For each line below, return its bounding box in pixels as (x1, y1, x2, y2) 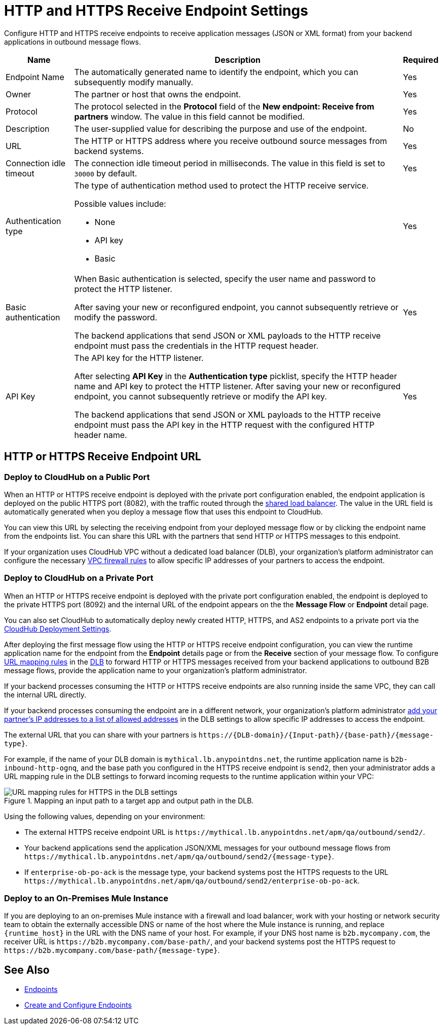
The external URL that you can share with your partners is (4, 730, 197, 739)
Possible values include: (74, 198, 166, 209)
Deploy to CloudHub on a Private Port (4, 573, 154, 583)
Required (403, 54, 438, 65)
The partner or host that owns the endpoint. (74, 89, 241, 99)
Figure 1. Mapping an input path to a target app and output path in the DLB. (4, 796, 254, 805)
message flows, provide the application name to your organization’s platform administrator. (4, 666, 307, 675)
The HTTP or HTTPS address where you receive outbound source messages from (74, 135, 387, 146)
